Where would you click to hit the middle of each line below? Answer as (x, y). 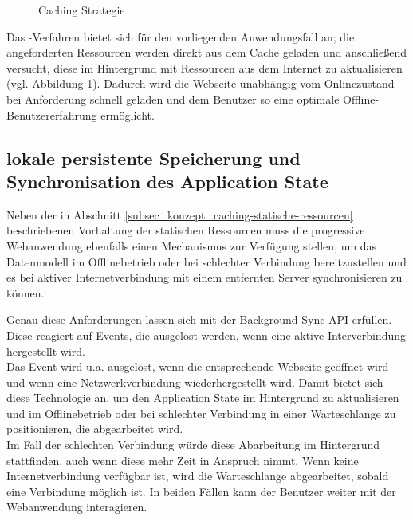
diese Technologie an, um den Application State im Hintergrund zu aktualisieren (203, 398)
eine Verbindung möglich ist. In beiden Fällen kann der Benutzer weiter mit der (201, 491)
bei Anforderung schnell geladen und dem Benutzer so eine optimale (173, 98)
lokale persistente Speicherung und (153, 158)
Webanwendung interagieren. (77, 507)
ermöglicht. (128, 114)
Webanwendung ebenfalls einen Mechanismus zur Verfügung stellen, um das (192, 245)
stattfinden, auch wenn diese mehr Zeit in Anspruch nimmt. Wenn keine (183, 460)
